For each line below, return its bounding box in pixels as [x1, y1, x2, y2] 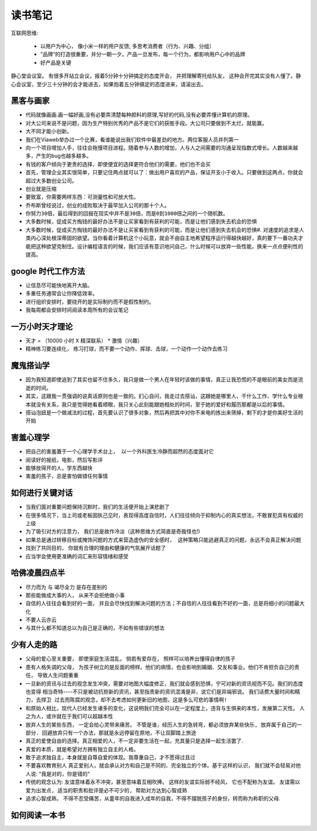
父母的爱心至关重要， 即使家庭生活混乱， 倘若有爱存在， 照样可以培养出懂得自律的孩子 [25, 655, 236, 663]
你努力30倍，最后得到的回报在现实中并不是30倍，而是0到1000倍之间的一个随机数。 [25, 210, 228, 217]
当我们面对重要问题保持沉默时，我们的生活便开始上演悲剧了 [25, 504, 170, 511]
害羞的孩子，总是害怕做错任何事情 [25, 473, 108, 479]
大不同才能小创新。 [25, 128, 72, 135]
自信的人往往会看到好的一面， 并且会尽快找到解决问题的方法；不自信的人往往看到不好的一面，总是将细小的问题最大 [25, 600, 305, 607]
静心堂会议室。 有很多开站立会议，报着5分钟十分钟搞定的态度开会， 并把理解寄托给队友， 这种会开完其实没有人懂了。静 [11, 72, 302, 79]
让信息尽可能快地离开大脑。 [25, 282, 93, 289]
